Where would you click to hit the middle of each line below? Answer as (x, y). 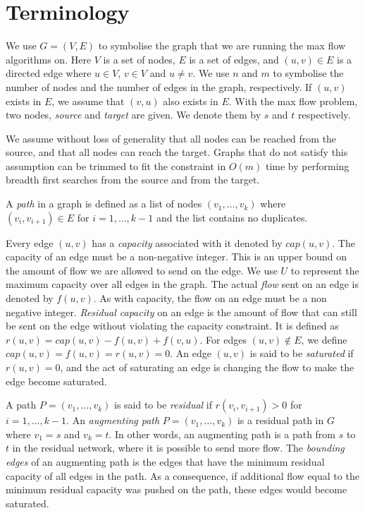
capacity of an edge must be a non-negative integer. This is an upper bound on (177, 256)
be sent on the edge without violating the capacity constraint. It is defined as (172, 326)
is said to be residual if (163, 405)
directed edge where (49, 73)
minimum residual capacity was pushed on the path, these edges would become (177, 489)
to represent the (325, 270)
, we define (324, 339)
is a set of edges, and (234, 59)
